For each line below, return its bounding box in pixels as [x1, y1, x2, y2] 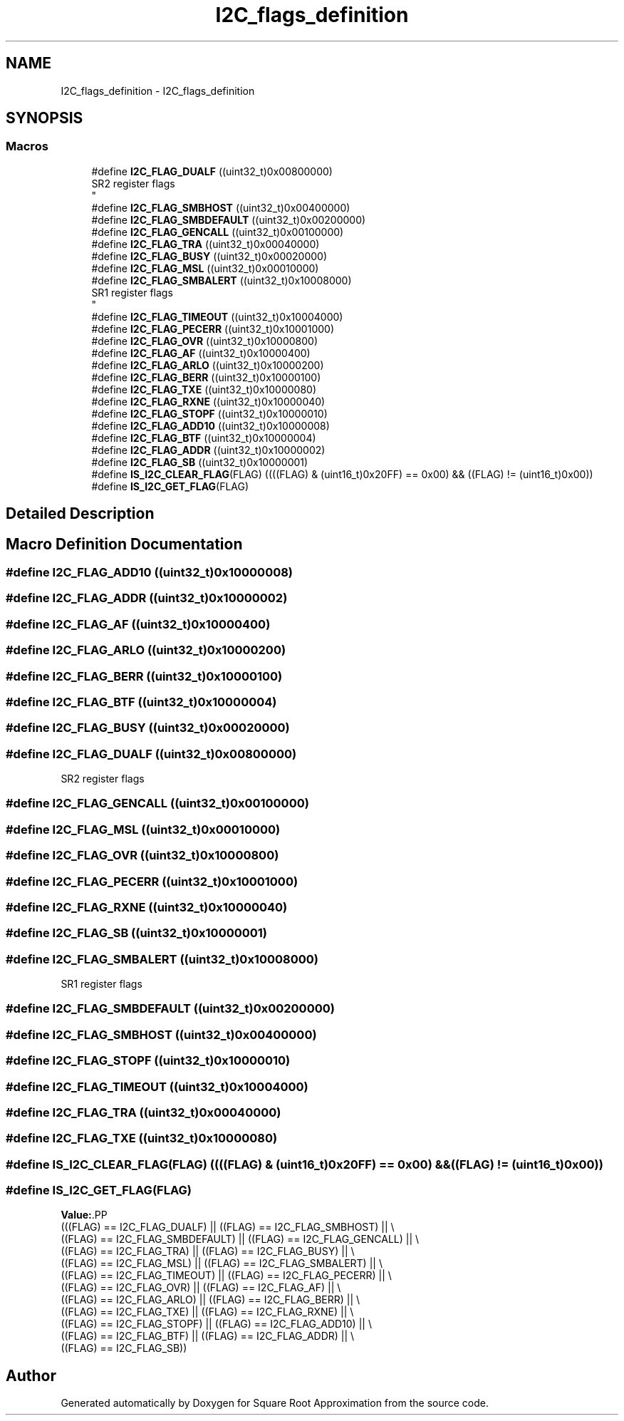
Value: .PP [61, 1209, 108, 1221]
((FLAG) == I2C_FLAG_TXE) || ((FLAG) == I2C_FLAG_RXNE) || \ [61, 1306, 354, 1318]
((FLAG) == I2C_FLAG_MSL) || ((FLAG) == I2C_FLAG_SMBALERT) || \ [61, 1257, 383, 1270]
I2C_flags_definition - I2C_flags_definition [61, 84, 255, 97]
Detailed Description [6, 505, 155, 523]
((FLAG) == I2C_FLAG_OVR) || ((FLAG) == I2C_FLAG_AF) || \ [61, 1281, 341, 1294]
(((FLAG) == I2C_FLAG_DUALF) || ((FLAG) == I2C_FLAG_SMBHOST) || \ [61, 1221, 395, 1234]
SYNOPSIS [6, 109, 83, 128]
